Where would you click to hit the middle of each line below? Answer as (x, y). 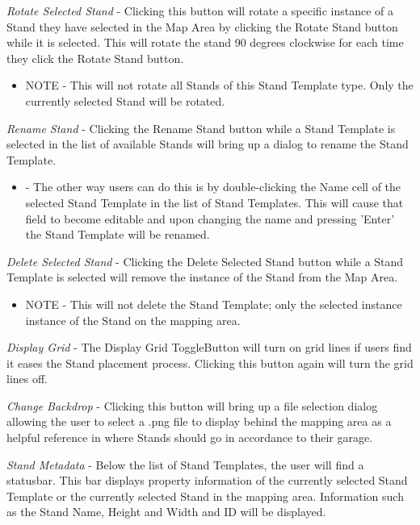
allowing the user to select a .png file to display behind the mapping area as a (199, 421)
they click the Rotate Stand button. (95, 58)
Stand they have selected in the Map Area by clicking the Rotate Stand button (202, 26)
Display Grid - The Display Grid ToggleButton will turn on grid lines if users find (209, 347)
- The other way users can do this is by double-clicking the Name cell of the (213, 187)
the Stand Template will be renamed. (118, 234)
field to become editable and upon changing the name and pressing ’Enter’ (210, 218)
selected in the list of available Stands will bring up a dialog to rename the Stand (208, 144)
